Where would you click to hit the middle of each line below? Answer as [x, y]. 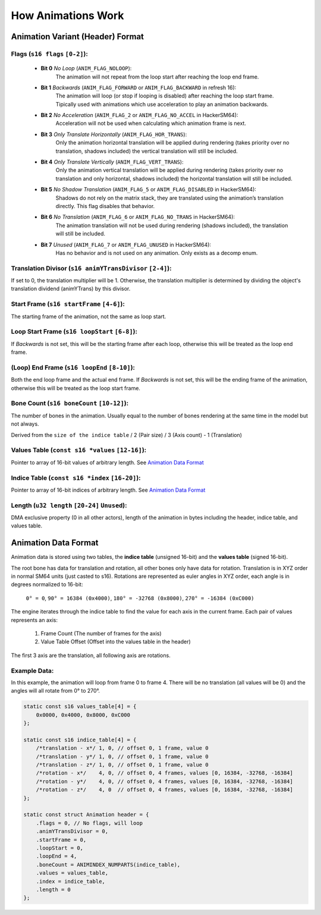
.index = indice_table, [70, 881]
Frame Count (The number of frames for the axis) [101, 634]
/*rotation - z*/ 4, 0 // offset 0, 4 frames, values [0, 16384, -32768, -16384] [165, 790]
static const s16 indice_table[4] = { [80, 740]
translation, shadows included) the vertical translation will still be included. [147, 151]
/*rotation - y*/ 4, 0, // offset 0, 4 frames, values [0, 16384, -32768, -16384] [165, 781]
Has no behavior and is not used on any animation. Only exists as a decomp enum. [157, 253]
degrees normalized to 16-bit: [47, 584]
